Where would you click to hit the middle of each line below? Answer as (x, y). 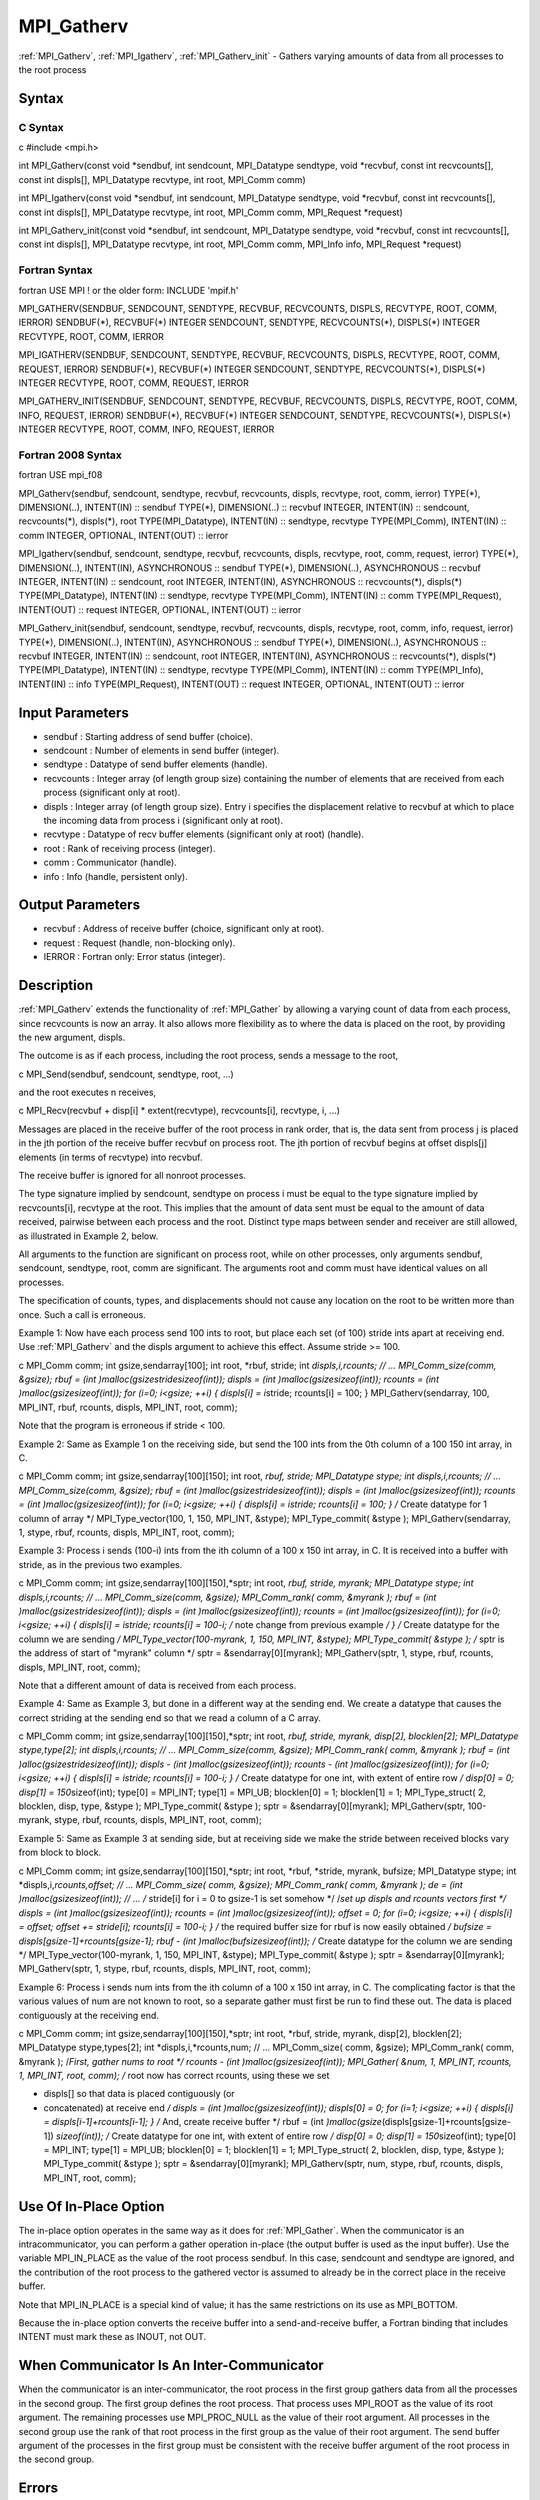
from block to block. (60, 1852)
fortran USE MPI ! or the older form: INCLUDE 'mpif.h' (128, 290)
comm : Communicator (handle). (110, 862)
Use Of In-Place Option (91, 2206)
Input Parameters (73, 712)
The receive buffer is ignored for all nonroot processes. (132, 1176)
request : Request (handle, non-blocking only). (139, 942)
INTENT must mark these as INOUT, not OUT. (112, 2337)
